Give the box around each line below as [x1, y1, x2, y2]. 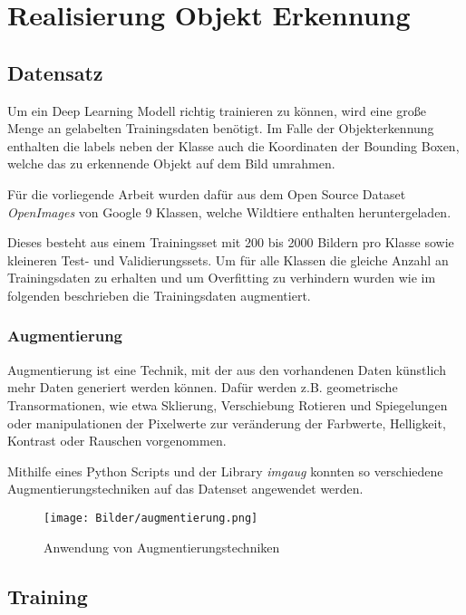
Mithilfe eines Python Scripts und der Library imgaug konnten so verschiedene [7, 461, 443, 480]
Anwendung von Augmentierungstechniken [44, 537, 280, 556]
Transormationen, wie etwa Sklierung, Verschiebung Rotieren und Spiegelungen [7, 395, 448, 414]
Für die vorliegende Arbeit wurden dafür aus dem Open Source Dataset [7, 184, 406, 203]
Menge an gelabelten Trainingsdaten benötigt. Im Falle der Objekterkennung [7, 119, 434, 138]
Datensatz [7, 58, 103, 86]
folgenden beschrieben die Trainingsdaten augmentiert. [7, 285, 311, 304]
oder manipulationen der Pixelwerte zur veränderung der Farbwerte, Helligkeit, [7, 413, 446, 432]
